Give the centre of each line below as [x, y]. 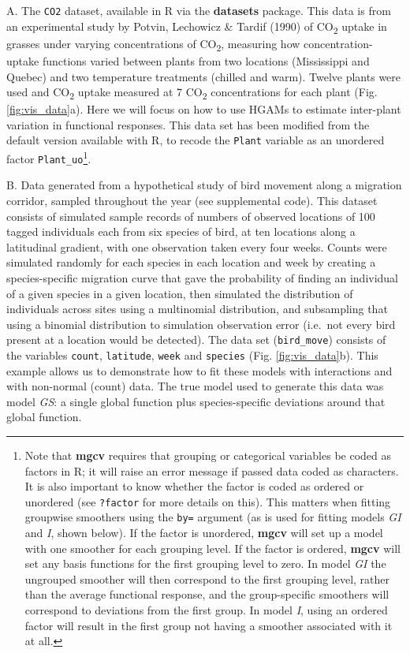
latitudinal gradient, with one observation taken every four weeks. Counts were [197, 246]
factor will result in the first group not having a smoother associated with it [209, 625]
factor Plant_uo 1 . [49, 157]
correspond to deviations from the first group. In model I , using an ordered [206, 610]
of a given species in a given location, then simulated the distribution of [180, 293]
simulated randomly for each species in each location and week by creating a [191, 262]
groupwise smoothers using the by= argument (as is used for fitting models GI [213, 517]
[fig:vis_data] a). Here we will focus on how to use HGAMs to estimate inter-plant [204, 109]
